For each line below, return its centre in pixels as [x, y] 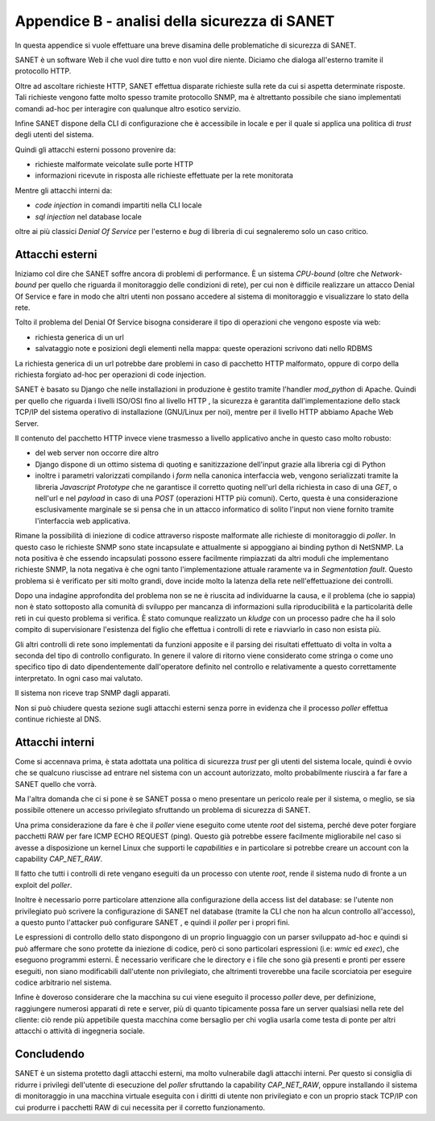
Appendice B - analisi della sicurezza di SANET [175, 21]
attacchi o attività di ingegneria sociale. [80, 1031]
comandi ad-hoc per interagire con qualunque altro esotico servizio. [128, 108]
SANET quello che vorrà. [56, 784]
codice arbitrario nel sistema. [63, 982]
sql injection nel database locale [89, 216]
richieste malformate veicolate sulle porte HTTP [114, 165]
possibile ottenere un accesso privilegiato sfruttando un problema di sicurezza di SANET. [163, 810]
